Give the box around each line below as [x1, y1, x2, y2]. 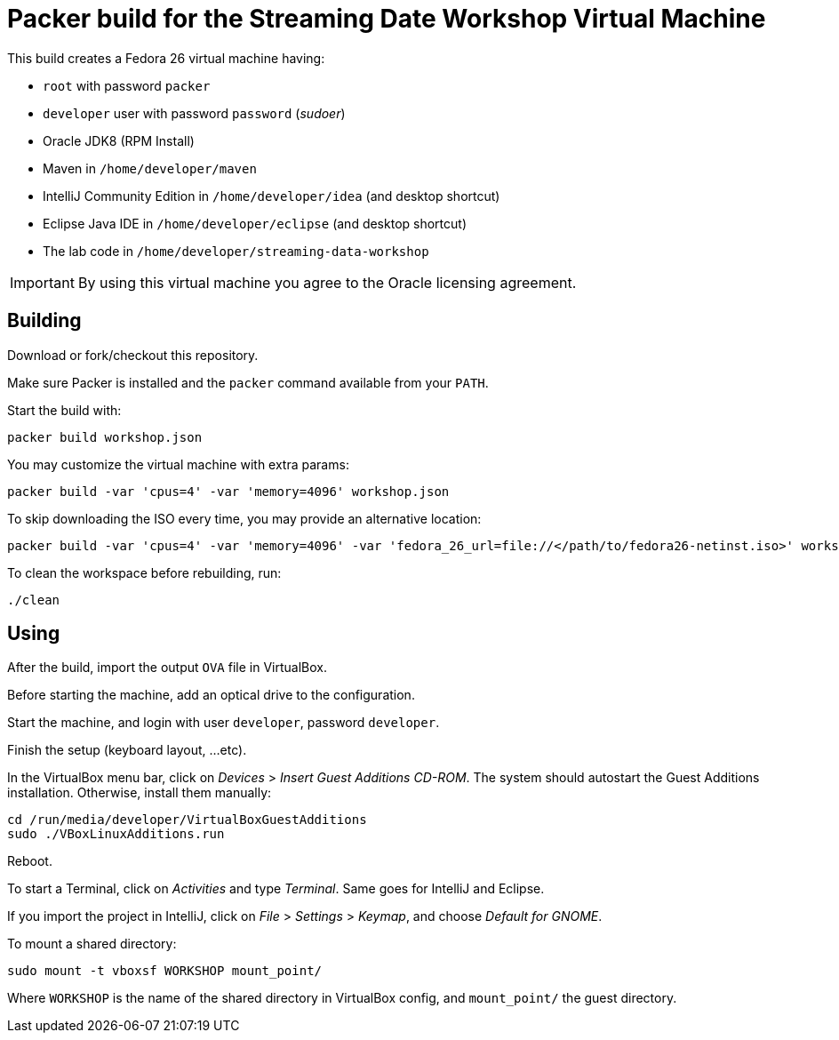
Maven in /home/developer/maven [43, 160, 257, 176]
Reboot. [7, 853, 52, 869]
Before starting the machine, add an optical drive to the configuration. [7, 687, 415, 703]
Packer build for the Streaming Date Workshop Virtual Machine [7, 4, 766, 34]
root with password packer [43, 77, 211, 93]
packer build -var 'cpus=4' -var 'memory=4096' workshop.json [7, 484, 450, 499]
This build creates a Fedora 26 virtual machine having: [7, 50, 325, 66]
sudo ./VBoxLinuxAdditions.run [7, 827, 225, 842]
